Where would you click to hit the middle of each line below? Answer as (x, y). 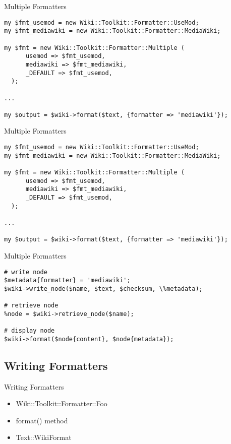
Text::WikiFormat (44, 437)
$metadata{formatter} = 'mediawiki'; (67, 280)
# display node (30, 331)
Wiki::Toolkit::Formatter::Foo (62, 403)
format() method (42, 420)
